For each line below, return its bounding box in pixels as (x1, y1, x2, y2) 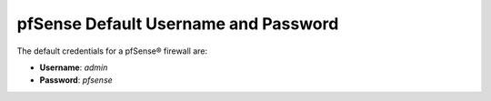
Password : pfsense (39, 75, 113, 86)
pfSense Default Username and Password (16, 14, 339, 34)
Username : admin (39, 62, 108, 73)
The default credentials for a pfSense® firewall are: (16, 45, 208, 56)
